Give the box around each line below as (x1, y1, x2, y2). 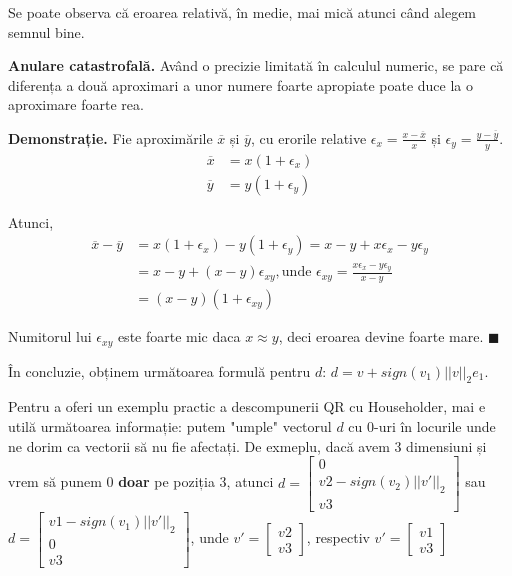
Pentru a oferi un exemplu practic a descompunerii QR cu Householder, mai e (8, 396, 486, 417)
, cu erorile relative (250, 127, 367, 148)
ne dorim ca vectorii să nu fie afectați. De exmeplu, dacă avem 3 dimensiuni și (8, 435, 487, 456)
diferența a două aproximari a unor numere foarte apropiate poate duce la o (8, 74, 474, 95)
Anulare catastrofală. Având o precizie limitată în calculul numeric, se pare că (8, 55, 504, 76)
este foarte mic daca (117, 326, 241, 347)
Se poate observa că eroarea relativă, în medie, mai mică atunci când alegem (8, 2, 477, 22)
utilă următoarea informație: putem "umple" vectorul (8, 415, 332, 436)
